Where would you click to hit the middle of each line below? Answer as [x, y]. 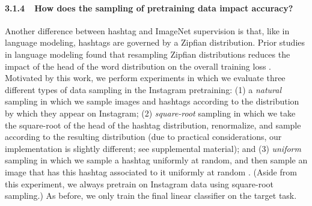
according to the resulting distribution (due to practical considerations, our [143, 137]
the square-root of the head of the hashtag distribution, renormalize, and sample [153, 125]
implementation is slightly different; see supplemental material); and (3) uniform [153, 148]
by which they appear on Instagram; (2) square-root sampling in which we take [150, 113]
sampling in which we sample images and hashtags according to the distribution [152, 101]
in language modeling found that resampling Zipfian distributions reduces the [148, 54]
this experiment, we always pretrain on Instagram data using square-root [139, 183]
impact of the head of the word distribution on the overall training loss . [138, 66]
